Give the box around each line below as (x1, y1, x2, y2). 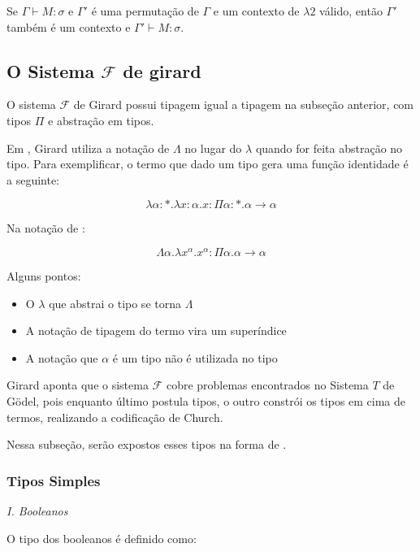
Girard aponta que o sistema (6, 376, 149, 393)
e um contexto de (213, 2, 300, 19)
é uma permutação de (91, 2, 199, 19)
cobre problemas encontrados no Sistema (166, 376, 369, 393)
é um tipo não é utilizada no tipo (112, 349, 278, 366)
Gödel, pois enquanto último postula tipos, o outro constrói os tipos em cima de (6, 393, 406, 409)
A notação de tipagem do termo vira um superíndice (25, 322, 287, 339)
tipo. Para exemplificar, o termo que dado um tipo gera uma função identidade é (6, 155, 409, 172)
